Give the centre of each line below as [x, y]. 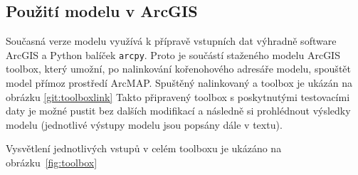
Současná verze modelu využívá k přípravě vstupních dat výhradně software [171, 41]
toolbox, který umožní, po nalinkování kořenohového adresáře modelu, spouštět [178, 69]
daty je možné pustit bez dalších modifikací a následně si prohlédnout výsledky [178, 111]
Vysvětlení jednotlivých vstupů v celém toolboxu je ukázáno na [144, 148]
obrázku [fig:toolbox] [52, 163]
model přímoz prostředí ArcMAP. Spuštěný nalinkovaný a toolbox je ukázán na [179, 83]
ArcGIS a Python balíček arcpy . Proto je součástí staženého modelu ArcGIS [173, 54]
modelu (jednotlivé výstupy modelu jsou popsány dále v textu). [144, 124]
